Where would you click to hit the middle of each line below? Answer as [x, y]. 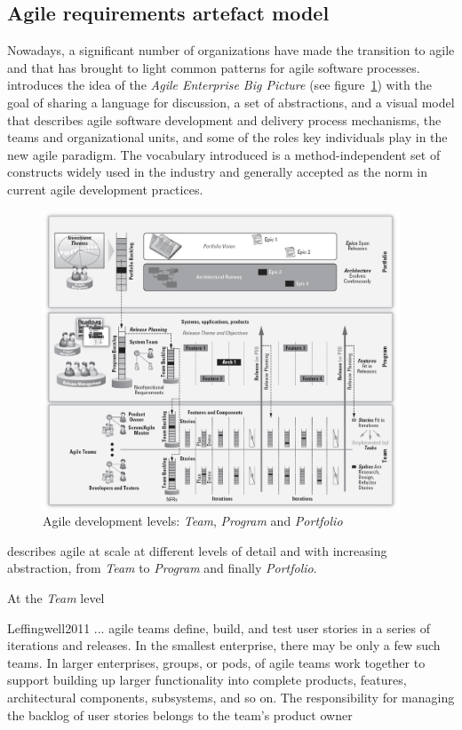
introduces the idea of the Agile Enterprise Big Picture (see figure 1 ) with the [219, 85]
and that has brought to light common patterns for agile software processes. [214, 67]
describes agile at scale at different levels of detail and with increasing [197, 550]
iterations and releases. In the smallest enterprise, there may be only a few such [224, 645]
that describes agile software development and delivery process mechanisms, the [224, 119]
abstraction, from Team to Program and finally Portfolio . [162, 568]
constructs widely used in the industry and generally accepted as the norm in [218, 172]
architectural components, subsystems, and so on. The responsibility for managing [231, 698]
